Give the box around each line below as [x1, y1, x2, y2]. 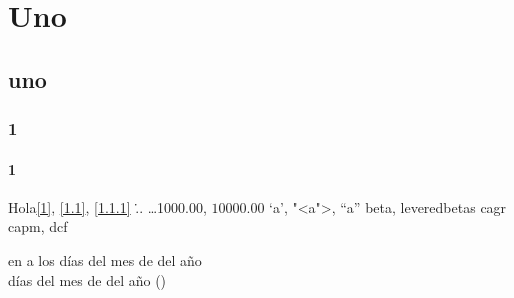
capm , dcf [8, 216, 68, 237]
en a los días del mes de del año [8, 249, 202, 270]
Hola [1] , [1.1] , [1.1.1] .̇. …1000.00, [8, 196, 207, 217]
